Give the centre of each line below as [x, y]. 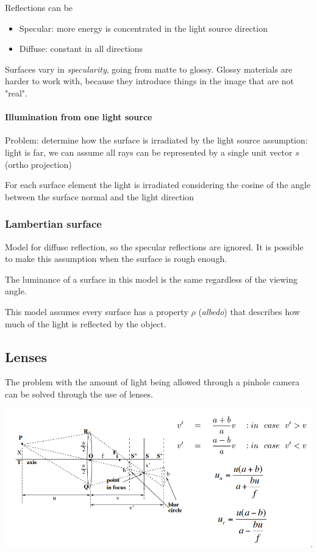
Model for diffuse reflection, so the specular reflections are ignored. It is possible [154, 246]
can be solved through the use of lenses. [79, 394]
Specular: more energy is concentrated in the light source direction [143, 28]
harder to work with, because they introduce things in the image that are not [150, 81]
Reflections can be [39, 7]
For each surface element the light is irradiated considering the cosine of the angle [158, 185]
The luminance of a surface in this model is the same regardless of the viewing [151, 279]
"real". [16, 93]
